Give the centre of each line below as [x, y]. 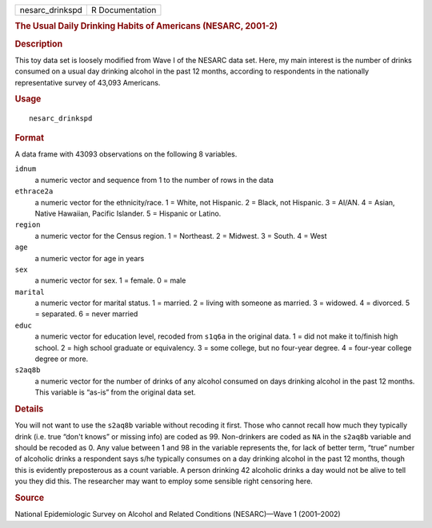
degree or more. [62, 359]
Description [39, 44]
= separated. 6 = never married [86, 314]
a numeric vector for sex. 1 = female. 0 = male [110, 280]
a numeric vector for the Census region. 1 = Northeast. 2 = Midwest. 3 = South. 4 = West [181, 236]
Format [29, 137]
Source [30, 498]
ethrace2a [34, 191]
